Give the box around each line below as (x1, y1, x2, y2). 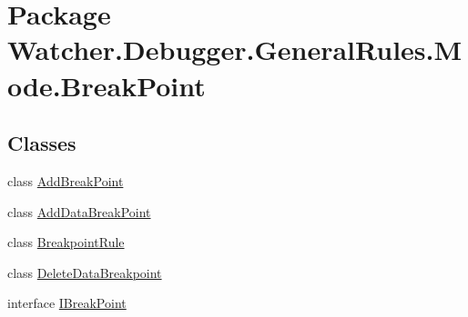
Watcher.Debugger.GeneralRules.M (7, 31, 463, 68)
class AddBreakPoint (7, 171, 124, 190)
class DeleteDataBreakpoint (7, 263, 162, 282)
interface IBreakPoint (7, 293, 127, 312)
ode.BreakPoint (7, 66, 206, 104)
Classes (7, 129, 76, 157)
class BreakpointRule (7, 233, 125, 252)
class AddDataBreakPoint (7, 202, 151, 221)
